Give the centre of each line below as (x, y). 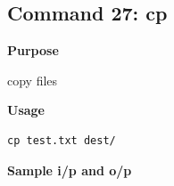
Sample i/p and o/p (70, 170)
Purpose (33, 50)
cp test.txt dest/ (62, 140)
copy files (33, 80)
